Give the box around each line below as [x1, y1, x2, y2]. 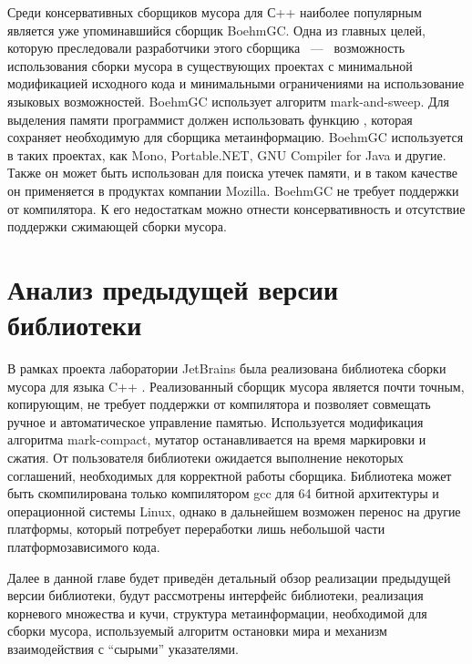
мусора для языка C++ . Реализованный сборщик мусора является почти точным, [7, 376, 465, 395]
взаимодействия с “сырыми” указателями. [7, 638, 239, 658]
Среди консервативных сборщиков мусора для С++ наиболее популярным [7, 3, 422, 21]
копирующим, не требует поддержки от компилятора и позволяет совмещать [7, 394, 431, 414]
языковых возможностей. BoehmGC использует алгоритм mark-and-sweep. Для [7, 91, 450, 110]
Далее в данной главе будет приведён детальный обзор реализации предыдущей [7, 567, 451, 587]
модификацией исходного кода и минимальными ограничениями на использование [7, 74, 465, 93]
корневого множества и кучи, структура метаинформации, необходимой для [7, 603, 427, 622]
